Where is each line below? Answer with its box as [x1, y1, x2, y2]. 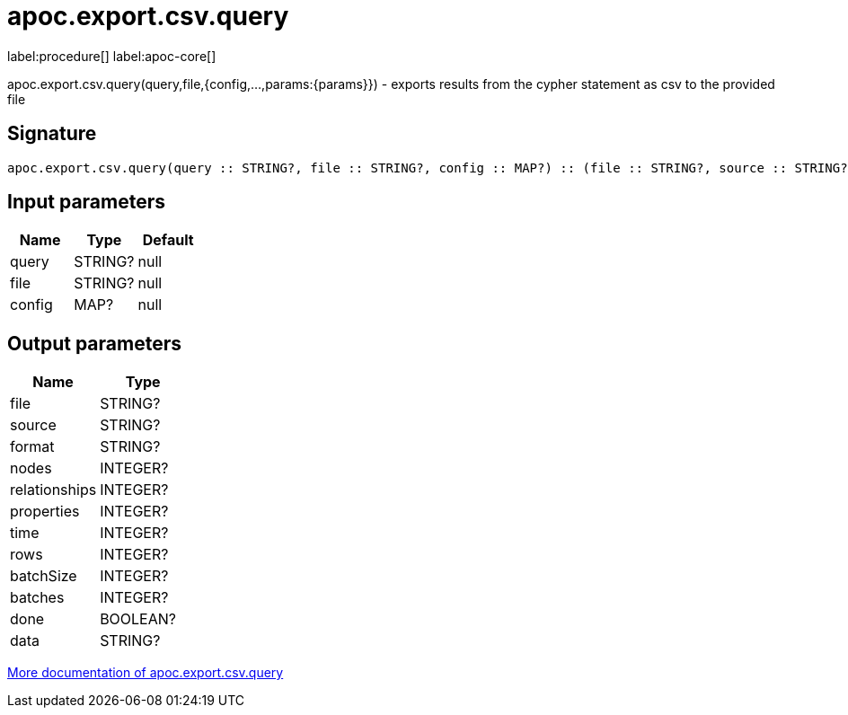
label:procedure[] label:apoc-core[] [7, 48, 216, 64]
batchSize [10, 567, 77, 586]
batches [10, 588, 65, 607]
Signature [7, 122, 97, 146]
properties [10, 502, 80, 521]
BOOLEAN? [100, 610, 176, 629]
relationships [10, 481, 97, 499]
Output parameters [7, 331, 181, 355]
